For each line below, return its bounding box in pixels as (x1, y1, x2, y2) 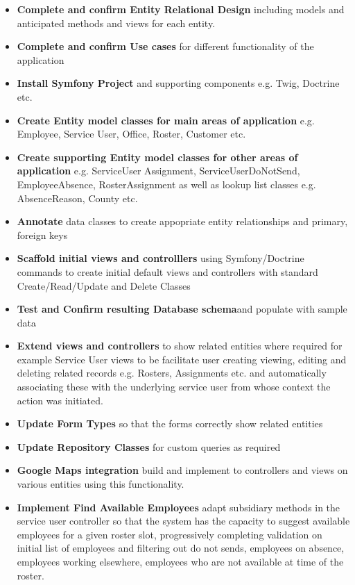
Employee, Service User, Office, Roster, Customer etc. (17, 126, 246, 141)
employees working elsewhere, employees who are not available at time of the (17, 554, 344, 568)
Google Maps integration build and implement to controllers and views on (17, 463, 348, 477)
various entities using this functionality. (17, 477, 184, 491)
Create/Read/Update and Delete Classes (17, 278, 191, 292)
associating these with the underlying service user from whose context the (17, 379, 331, 394)
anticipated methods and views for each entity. (17, 15, 216, 30)
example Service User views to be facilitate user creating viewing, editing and (17, 352, 347, 366)
